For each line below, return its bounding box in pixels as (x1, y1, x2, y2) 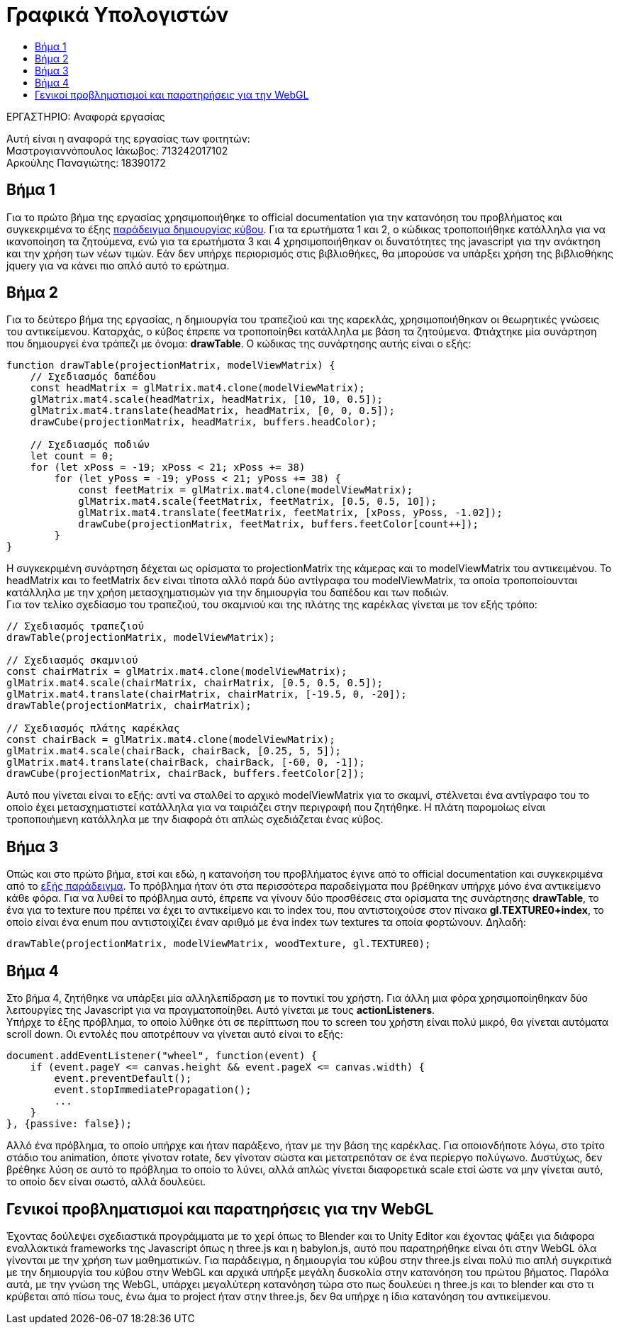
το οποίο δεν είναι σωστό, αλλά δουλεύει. (6, 1175, 206, 1188)
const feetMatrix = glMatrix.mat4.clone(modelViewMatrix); (78, 484, 413, 496)
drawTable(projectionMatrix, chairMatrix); (6, 700, 252, 712)
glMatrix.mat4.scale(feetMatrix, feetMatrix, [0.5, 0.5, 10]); (78, 496, 437, 508)
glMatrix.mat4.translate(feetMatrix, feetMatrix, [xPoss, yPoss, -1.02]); (78, 507, 503, 519)
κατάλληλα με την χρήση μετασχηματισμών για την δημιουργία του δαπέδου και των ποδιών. (6, 586, 450, 599)
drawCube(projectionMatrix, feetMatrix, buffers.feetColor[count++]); (78, 518, 479, 530)
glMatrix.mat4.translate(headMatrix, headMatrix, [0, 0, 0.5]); (30, 405, 395, 417)
